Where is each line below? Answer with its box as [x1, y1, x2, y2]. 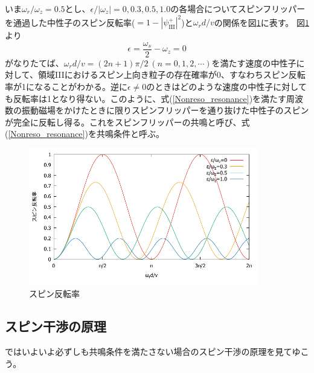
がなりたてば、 [5, 56, 64, 69]
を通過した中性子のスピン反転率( [5, 16, 135, 28]
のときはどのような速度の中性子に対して [146, 80, 307, 92]
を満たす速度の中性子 [211, 56, 296, 69]
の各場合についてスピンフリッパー [170, 2, 306, 14]
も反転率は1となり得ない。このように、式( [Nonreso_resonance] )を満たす [5, 92, 287, 104]
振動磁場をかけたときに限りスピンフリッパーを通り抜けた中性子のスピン [21, 104, 309, 116]
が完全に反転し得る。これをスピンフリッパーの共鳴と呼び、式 [5, 115, 250, 128]
